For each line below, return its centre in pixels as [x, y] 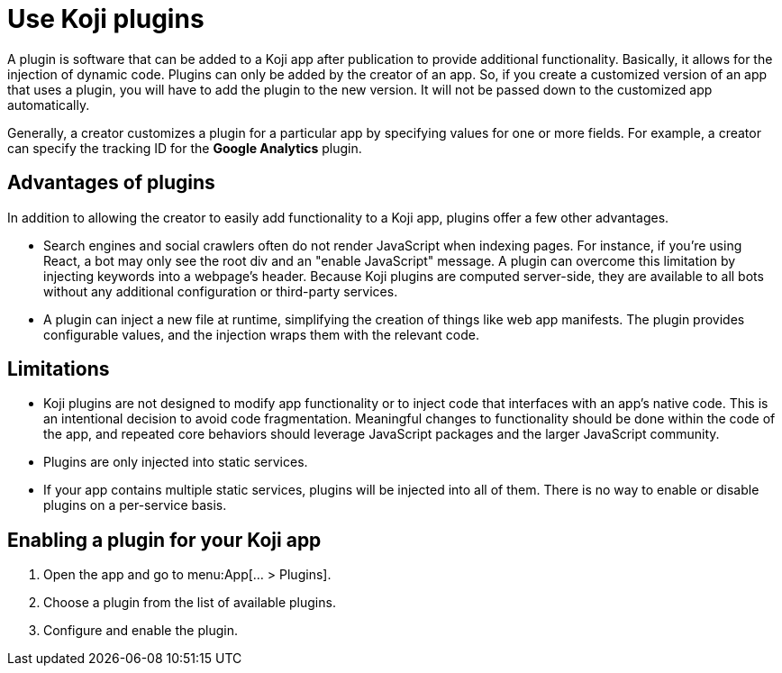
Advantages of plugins [111, 183]
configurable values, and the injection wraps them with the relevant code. [261, 334]
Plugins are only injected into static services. [176, 462]
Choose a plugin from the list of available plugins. [190, 603]
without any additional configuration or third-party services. [221, 291]
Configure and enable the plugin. [141, 631]
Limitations [59, 369]
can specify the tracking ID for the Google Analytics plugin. [185, 148]
